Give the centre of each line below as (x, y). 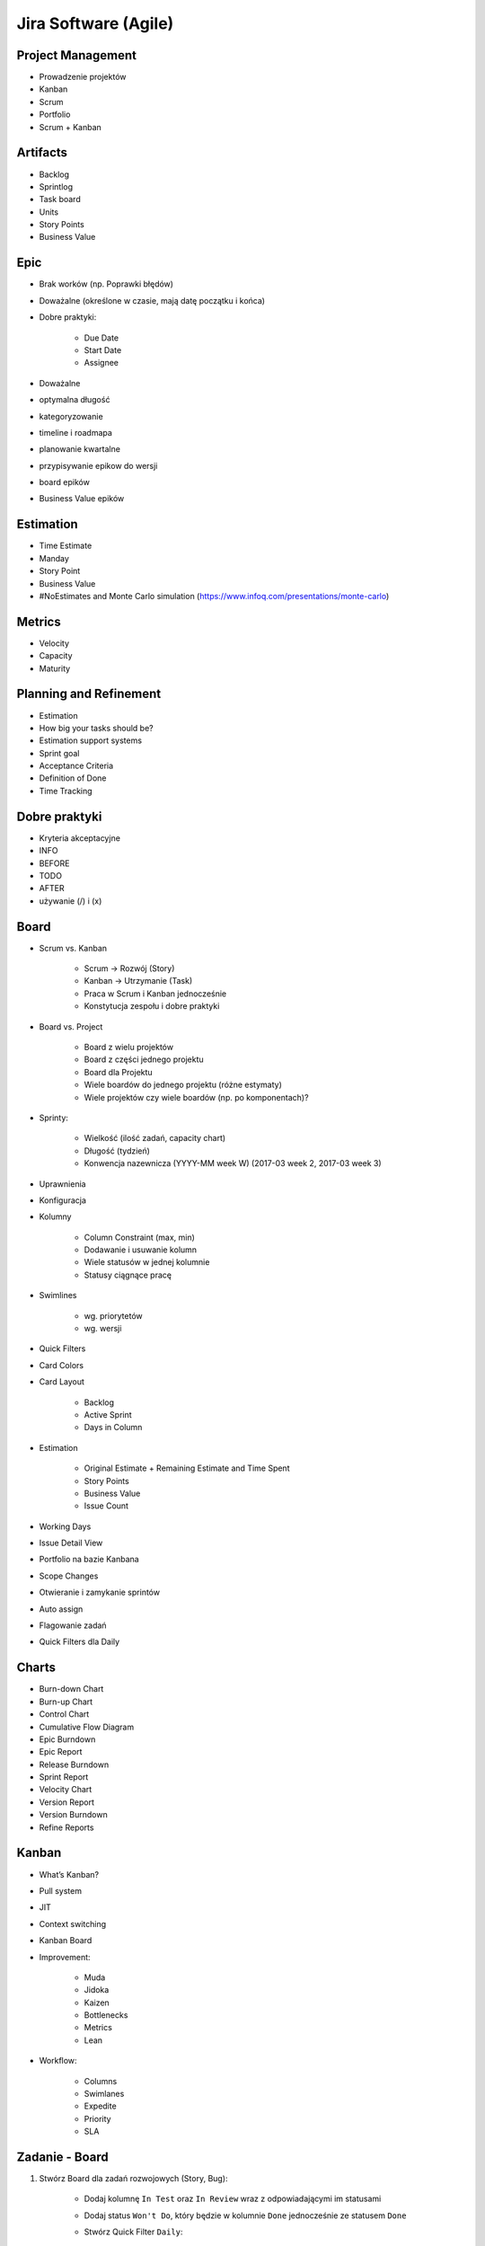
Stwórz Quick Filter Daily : (133, 2232)
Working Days (65, 1526)
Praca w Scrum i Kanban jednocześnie (155, 994)
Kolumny (55, 1216)
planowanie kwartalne (80, 449)
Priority (97, 2118)
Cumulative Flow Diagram (87, 1727)
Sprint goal (59, 753)
